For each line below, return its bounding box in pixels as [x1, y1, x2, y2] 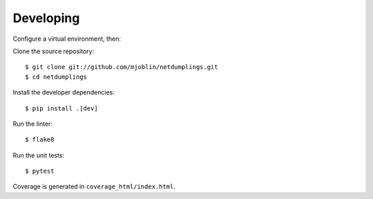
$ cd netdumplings [25, 73, 88, 81]
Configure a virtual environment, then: [12, 35, 121, 43]
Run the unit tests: [12, 151, 65, 159]
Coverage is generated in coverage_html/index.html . [12, 182, 176, 191]
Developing [12, 10, 80, 26]
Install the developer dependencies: [12, 88, 115, 97]
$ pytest [25, 167, 55, 176]
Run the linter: [12, 120, 53, 128]
